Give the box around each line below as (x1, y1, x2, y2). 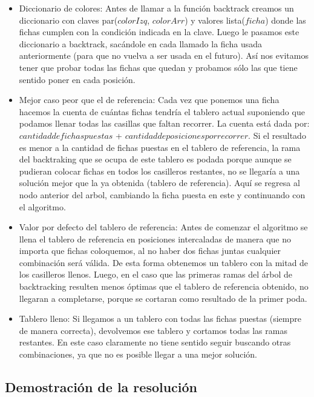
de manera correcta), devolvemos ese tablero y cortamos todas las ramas (19, 324, 287, 336)
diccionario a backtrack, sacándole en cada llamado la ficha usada (19, 37, 262, 50)
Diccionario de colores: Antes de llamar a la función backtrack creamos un (19, 2, 294, 14)
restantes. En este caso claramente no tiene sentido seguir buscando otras (19, 336, 291, 349)
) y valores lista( (185, 13, 245, 26)
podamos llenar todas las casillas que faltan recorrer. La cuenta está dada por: (19, 117, 310, 130)
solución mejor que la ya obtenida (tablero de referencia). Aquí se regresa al (19, 176, 300, 189)
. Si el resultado (248, 128, 306, 141)
